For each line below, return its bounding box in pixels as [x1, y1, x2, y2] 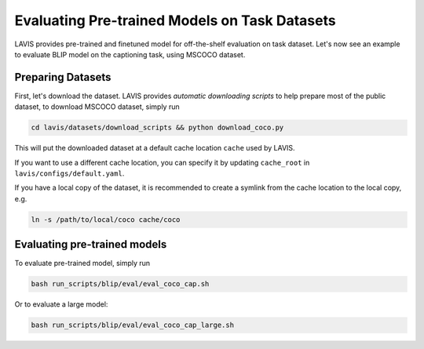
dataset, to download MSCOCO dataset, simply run [14, 102, 180, 111]
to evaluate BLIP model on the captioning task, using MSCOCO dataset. [14, 49, 246, 59]
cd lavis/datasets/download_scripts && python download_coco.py [31, 123, 284, 133]
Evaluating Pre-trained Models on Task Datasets [14, 12, 337, 29]
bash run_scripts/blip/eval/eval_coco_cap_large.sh [31, 321, 235, 329]
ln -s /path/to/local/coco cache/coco [31, 215, 181, 224]
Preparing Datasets [14, 71, 111, 84]
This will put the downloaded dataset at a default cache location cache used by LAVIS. [14, 144, 295, 153]
